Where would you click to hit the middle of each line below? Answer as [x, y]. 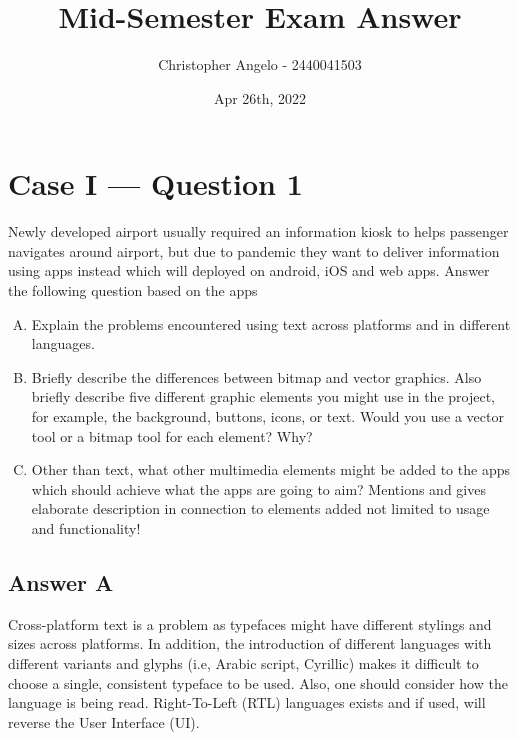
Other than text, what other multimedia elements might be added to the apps [270, 469]
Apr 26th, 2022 [260, 97]
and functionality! [86, 527]
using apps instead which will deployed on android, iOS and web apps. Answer [249, 270]
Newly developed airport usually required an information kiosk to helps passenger [258, 231]
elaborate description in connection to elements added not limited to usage [260, 508]
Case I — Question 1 [155, 183]
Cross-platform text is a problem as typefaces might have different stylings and [250, 623]
